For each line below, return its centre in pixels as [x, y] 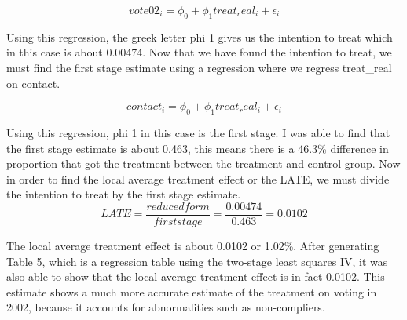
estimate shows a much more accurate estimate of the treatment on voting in [192, 291]
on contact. [33, 83]
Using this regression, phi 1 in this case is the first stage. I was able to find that [198, 132]
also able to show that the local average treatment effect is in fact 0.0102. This [196, 276]
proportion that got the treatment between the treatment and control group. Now [203, 164]
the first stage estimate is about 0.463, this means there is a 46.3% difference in [198, 148]
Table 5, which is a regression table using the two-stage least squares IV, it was [197, 261]
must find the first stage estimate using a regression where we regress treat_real [199, 67]
